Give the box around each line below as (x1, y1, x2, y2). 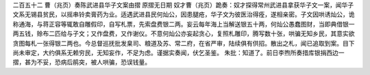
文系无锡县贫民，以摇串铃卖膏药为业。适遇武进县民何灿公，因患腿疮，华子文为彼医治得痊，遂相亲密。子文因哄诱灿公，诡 (12, 10, 355, 18)
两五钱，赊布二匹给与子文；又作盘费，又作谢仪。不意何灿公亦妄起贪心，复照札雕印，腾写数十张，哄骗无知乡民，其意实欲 (12, 29, 355, 37)
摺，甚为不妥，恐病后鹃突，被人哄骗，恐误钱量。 (12, 58, 151, 66)
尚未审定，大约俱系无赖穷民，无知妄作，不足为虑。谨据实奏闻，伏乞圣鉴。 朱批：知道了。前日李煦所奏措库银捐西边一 (12, 48, 345, 57)
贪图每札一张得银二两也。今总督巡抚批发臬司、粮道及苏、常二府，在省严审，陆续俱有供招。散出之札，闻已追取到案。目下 (12, 39, 355, 47)
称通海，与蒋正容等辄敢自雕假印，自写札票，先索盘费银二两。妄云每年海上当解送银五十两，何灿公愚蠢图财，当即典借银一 (12, 20, 355, 28)
